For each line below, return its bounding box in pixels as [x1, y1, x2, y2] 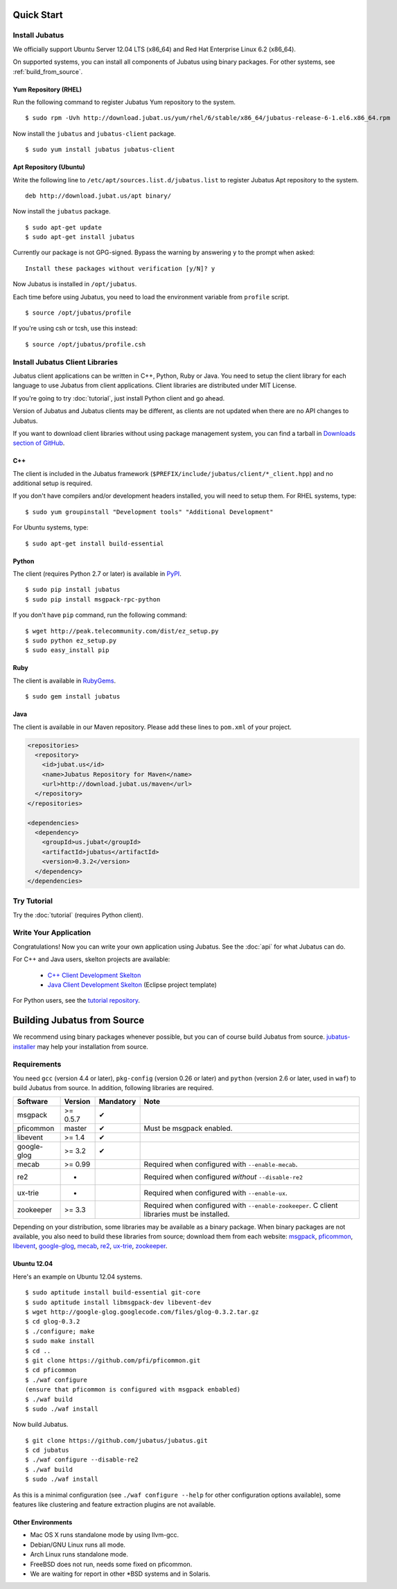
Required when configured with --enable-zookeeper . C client [143, 1200, 338, 1210]
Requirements [12, 1060, 62, 1069]
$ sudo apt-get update [25, 223, 103, 231]
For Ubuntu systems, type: [12, 523, 89, 532]
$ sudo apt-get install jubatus [25, 233, 135, 241]
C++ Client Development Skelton [47, 971, 141, 979]
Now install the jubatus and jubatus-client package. [12, 129, 176, 138]
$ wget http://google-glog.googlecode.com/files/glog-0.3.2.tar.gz [25, 1308, 259, 1316]
